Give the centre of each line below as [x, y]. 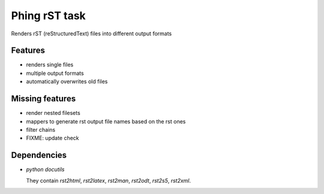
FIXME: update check [52, 138]
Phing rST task [49, 16]
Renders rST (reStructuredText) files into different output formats [91, 34]
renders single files [50, 65]
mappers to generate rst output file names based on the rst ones [106, 121]
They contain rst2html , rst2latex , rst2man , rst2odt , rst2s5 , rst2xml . [109, 180]
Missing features [43, 99]
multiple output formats [55, 73]
